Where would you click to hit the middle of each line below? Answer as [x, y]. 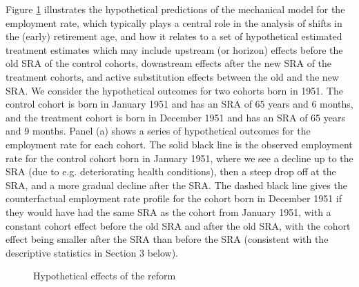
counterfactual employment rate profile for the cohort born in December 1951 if [174, 198]
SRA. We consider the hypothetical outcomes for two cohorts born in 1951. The [175, 90]
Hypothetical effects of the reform [105, 276]
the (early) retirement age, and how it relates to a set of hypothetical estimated [174, 36]
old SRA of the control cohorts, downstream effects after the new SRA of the [169, 63]
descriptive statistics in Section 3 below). [92, 252]
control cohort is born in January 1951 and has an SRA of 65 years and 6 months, [179, 104]
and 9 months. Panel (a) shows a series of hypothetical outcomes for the [158, 131]
